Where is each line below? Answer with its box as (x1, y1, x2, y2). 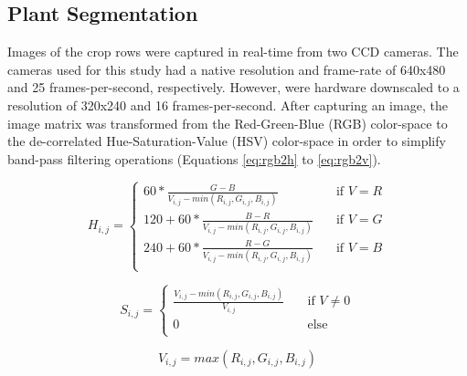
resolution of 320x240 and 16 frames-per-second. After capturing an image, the (7, 95, 448, 114)
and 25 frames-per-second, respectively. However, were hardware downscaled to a (7, 78, 460, 97)
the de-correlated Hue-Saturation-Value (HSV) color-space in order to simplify (7, 131, 446, 151)
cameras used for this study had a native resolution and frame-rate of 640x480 (7, 59, 446, 78)
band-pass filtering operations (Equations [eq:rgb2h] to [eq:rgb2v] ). (7, 149, 381, 168)
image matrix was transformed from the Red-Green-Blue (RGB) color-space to (7, 113, 448, 132)
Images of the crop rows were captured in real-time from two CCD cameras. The (7, 42, 459, 61)
